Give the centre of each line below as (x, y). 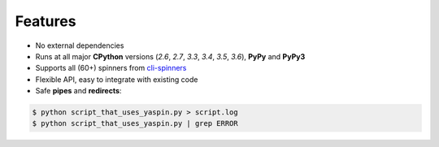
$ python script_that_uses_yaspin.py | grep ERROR (135, 123)
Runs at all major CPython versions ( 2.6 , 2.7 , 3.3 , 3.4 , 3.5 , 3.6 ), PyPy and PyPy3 (170, 56)
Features (46, 21)
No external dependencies (80, 45)
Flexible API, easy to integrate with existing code (117, 79)
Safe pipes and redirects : (78, 91)
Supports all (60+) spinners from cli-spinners (111, 68)
